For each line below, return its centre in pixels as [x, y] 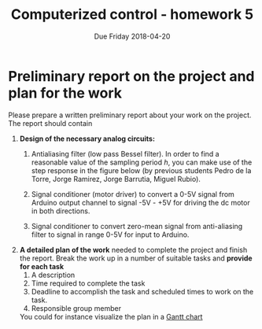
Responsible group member [76, 308]
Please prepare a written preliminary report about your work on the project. [130, 115]
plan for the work [65, 93]
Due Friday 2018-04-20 [132, 36]
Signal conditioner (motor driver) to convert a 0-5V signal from [133, 194]
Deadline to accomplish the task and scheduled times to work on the [142, 291]
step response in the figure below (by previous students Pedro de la [141, 170]
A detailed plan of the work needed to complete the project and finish [133, 250]
